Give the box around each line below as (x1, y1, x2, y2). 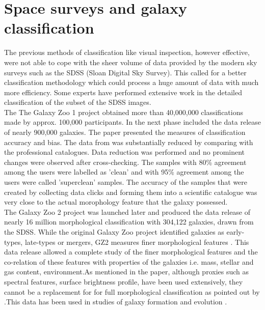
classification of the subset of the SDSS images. (4, 97, 151, 107)
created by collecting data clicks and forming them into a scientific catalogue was (4, 186, 257, 197)
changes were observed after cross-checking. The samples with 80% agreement (4, 156, 247, 167)
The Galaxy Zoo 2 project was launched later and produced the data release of (4, 206, 251, 217)
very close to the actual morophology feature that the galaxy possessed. (4, 196, 228, 207)
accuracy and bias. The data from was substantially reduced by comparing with (4, 136, 253, 147)
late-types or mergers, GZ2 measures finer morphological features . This (24, 236, 249, 247)
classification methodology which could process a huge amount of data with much (4, 77, 259, 88)
